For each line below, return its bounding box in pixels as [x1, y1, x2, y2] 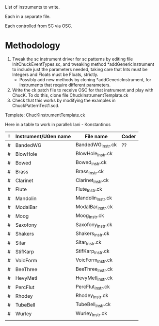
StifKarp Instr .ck [75, 248, 110, 255]
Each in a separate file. [5, 14, 51, 19]
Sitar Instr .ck [75, 239, 102, 247]
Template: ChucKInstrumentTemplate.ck [5, 112, 85, 118]
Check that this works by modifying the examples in [12, 97, 116, 103]
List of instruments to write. [5, 4, 60, 10]
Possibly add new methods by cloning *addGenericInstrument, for [19, 76, 152, 82]
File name [84, 133, 108, 140]
